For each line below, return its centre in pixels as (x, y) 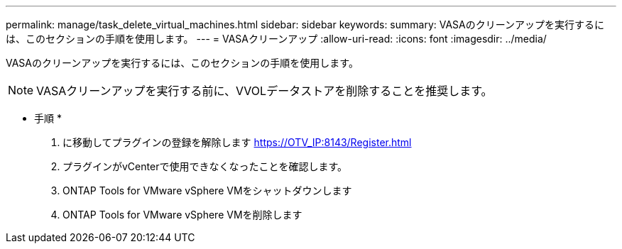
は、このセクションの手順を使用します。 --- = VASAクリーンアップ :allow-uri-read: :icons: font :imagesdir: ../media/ (276, 39)
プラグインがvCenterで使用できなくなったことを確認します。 (205, 166)
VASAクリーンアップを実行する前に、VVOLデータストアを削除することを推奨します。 (264, 91)
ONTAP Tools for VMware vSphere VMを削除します (182, 215)
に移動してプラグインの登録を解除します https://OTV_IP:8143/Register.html (237, 142)
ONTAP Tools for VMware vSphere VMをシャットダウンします (207, 190)
